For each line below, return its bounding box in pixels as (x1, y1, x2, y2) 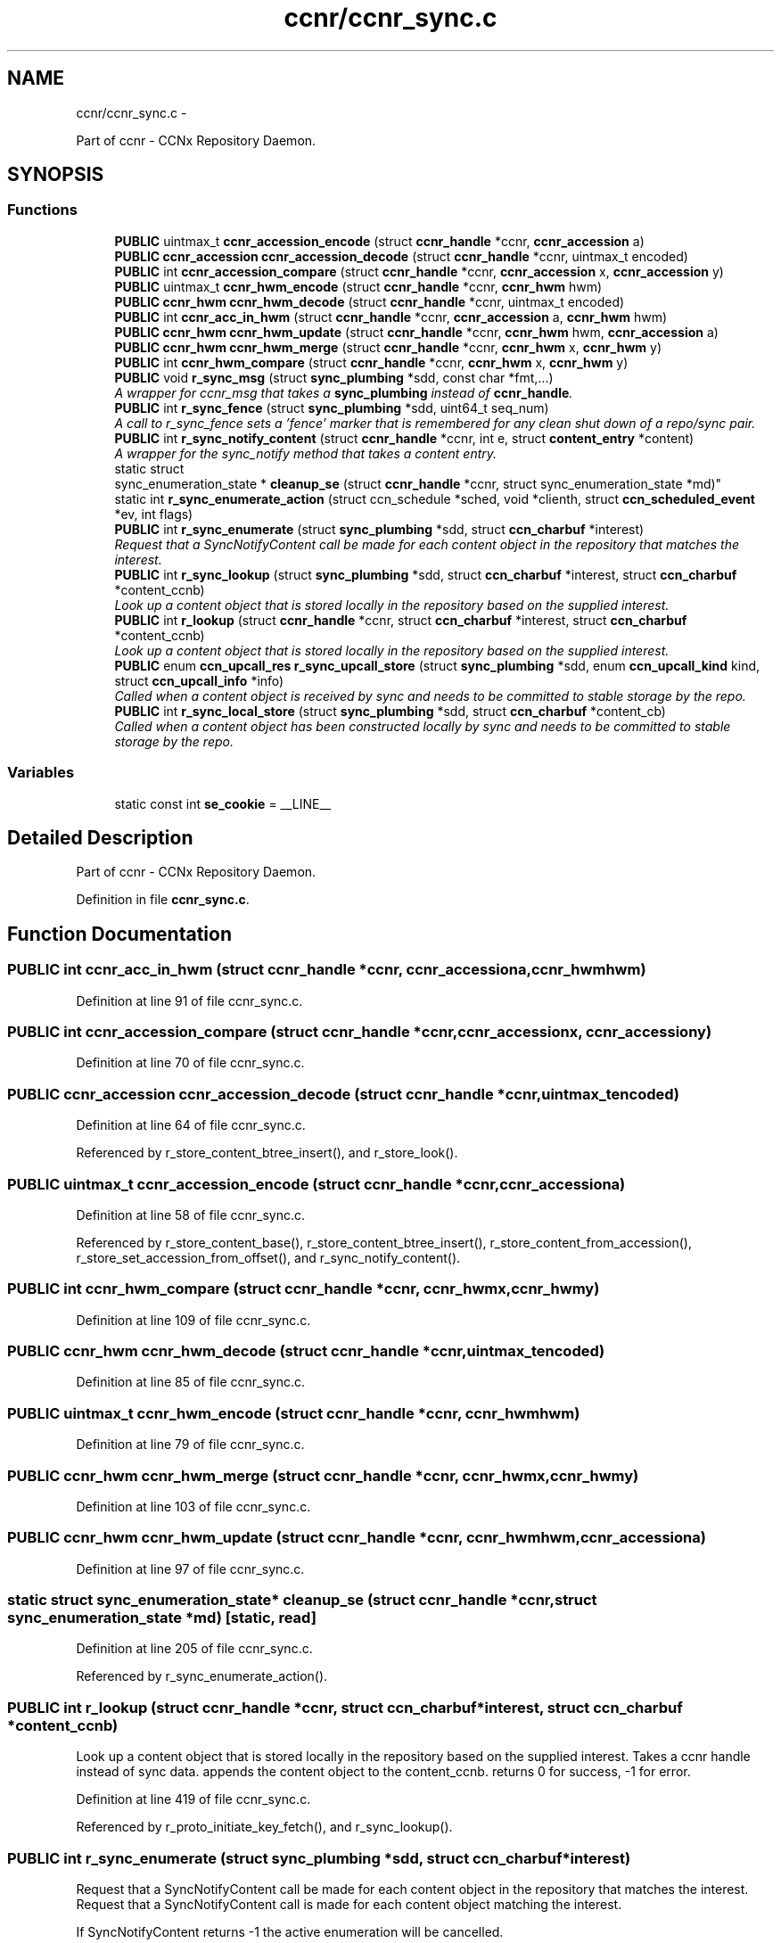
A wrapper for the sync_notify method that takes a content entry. (114, 445, 497, 461)
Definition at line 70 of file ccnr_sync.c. (76, 1055, 305, 1071)
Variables (7, 763, 75, 782)
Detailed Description (7, 826, 193, 849)
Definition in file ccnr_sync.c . (76, 892, 250, 908)
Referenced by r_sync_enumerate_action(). (76, 1668, 328, 1684)
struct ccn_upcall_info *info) (114, 672, 284, 688)
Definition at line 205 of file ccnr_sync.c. (76, 1641, 313, 1657)
